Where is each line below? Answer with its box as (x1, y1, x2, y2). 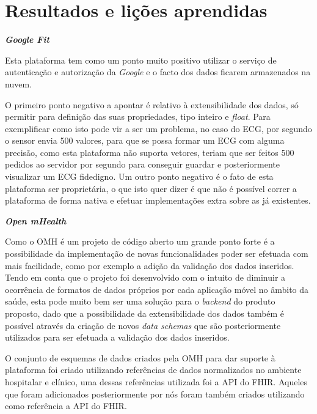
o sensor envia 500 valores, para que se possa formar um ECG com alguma (5, 134, 285, 147)
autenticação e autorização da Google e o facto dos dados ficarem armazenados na (5, 65, 311, 78)
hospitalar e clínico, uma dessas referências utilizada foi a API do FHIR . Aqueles (5, 375, 308, 388)
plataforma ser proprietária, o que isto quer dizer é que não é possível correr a (5, 182, 297, 194)
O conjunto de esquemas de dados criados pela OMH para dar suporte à (5, 351, 275, 364)
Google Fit (5, 33, 49, 46)
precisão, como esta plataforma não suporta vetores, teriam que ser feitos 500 (5, 146, 294, 158)
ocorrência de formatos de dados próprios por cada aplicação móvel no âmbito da (5, 283, 309, 295)
